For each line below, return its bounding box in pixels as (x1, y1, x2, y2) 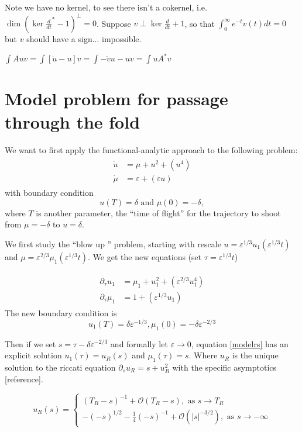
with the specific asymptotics (172, 361, 277, 373)
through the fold (5, 109, 140, 133)
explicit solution (5, 349, 62, 361)
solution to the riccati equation (5, 361, 116, 373)
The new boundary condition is (5, 307, 117, 319)
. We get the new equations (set (88, 250, 202, 262)
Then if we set (5, 337, 56, 350)
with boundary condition (5, 186, 94, 199)
